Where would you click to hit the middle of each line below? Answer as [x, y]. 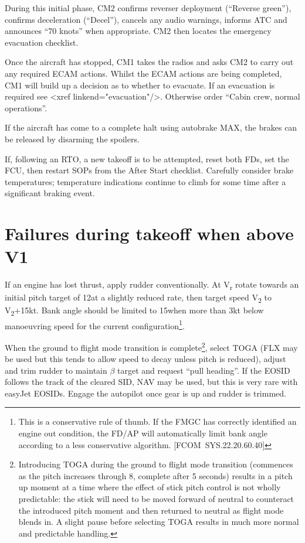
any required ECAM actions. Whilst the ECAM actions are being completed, [143, 73]
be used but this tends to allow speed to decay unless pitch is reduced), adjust [145, 359]
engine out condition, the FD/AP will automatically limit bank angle [143, 433]
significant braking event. [50, 193]
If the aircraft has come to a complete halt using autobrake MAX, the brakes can [151, 127]
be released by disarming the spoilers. [72, 139]
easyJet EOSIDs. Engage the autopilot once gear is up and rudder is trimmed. [145, 393]
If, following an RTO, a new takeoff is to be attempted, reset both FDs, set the [147, 158]
